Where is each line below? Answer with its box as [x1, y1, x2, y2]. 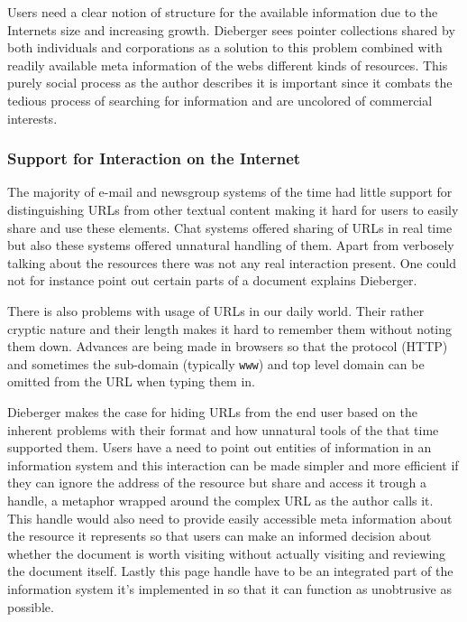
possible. [7, 597, 54, 616]
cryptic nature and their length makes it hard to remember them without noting [7, 319, 453, 338]
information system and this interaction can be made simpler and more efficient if [7, 455, 459, 474]
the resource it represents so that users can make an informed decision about [7, 526, 432, 545]
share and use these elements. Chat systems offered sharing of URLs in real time [7, 218, 453, 237]
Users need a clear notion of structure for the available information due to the [7, 3, 438, 21]
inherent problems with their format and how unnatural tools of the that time [7, 420, 439, 439]
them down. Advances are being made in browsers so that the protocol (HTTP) [7, 337, 448, 356]
